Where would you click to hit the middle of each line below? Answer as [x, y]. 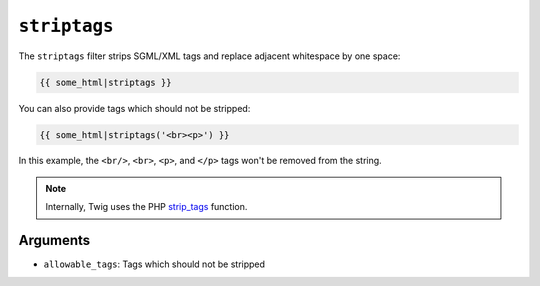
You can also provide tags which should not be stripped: [134, 108]
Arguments [54, 240]
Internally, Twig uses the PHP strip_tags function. [146, 207]
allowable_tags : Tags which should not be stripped [154, 264]
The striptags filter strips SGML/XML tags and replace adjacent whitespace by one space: [209, 56]
